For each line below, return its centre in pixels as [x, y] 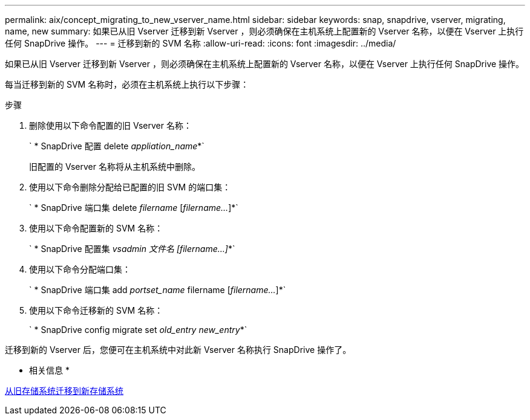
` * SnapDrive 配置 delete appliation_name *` [117, 146]
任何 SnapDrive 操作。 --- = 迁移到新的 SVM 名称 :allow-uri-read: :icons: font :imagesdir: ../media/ [201, 43]
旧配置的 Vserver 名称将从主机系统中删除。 [115, 166]
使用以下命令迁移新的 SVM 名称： [96, 310]
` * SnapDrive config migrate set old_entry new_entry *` [138, 330]
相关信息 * [49, 370]
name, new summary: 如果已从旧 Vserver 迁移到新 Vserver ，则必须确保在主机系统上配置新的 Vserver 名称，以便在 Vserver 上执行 [264, 31]
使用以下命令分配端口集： [80, 269]
